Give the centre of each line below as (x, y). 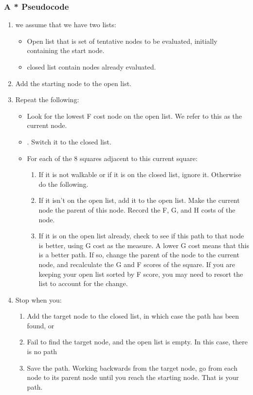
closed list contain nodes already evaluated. (91, 67)
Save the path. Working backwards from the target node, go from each (132, 368)
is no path (42, 351)
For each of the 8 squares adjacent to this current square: (112, 158)
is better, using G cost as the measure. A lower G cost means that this (144, 245)
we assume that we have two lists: (66, 25)
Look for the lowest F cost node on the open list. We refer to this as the (135, 116)
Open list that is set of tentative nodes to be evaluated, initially (122, 41)
